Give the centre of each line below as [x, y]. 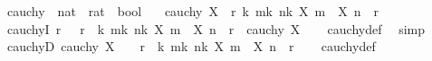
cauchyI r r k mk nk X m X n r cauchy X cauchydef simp [216, 28]
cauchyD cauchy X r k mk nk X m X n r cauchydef [191, 46]
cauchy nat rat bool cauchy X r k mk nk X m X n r [193, 11]
